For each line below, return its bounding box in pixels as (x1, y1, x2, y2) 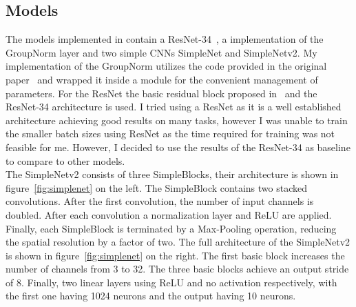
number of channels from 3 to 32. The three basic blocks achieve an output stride (6, 261, 349, 276)
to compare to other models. (6, 153, 125, 168)
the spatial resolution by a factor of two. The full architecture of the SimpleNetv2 (6, 235, 350, 249)
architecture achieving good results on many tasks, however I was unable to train (6, 112, 348, 127)
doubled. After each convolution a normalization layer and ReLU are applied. (6, 207, 332, 221)
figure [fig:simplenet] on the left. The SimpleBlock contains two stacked (6, 180, 307, 195)
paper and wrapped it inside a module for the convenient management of (6, 72, 318, 86)
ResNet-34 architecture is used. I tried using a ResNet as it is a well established (6, 99, 342, 114)
